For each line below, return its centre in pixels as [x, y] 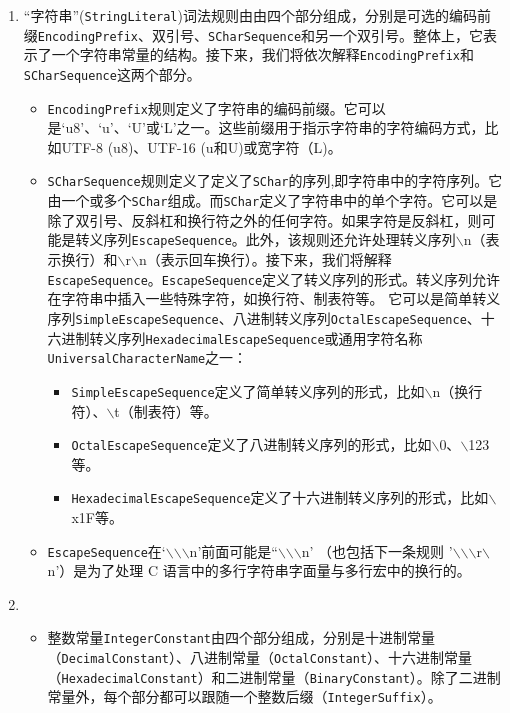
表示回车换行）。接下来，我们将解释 [276, 259]
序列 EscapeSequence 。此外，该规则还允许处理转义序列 [279, 239]
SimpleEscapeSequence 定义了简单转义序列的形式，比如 [248, 390]
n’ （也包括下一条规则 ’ [377, 550]
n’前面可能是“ [233, 550]
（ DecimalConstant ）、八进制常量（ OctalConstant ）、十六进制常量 [260, 657]
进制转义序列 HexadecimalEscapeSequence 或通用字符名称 [242, 337]
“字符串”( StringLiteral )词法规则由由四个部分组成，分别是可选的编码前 [257, 15]
